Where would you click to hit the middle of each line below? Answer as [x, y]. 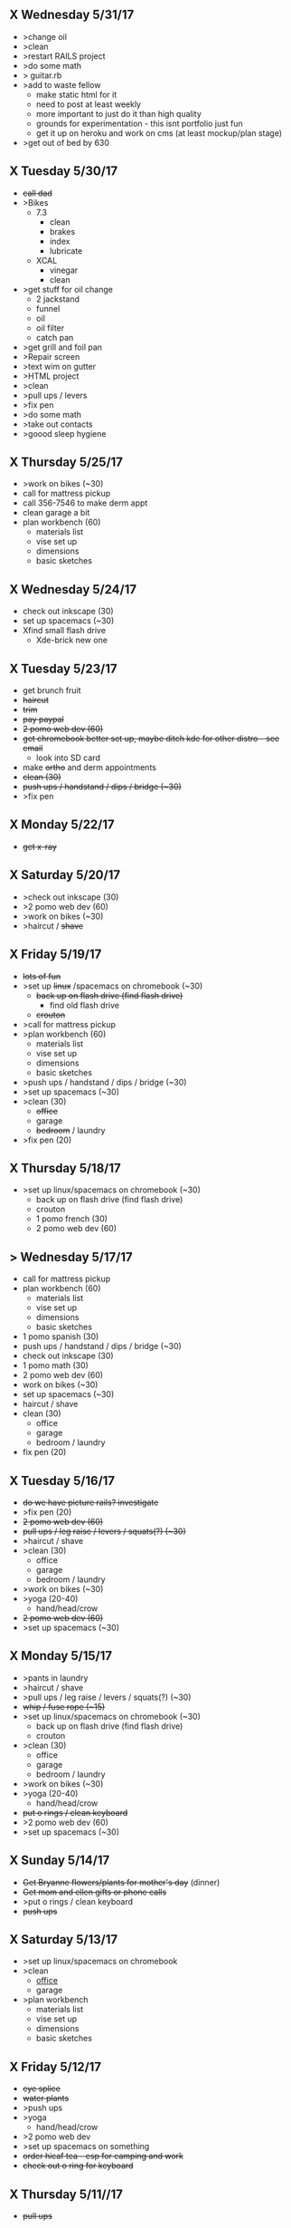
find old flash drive [84, 1005]
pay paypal [43, 719]
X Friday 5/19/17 [56, 955]
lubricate [66, 251]
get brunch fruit [52, 690]
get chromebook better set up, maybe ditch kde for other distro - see [151, 738]
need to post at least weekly [89, 104]
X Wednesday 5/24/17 [73, 589]
